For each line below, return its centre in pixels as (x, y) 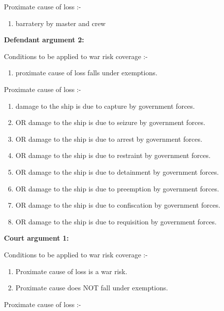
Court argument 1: (36, 238)
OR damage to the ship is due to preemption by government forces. (117, 188)
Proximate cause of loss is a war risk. (71, 271)
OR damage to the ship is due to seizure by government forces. (110, 122)
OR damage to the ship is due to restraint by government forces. (113, 155)
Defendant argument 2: (44, 40)
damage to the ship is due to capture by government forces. (105, 106)
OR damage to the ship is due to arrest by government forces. (109, 139)
